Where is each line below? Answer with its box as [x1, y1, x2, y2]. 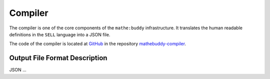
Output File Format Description [9, 54, 107, 62]
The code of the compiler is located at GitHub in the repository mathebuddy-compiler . [9, 41, 186, 47]
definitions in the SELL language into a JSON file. [9, 31, 110, 37]
